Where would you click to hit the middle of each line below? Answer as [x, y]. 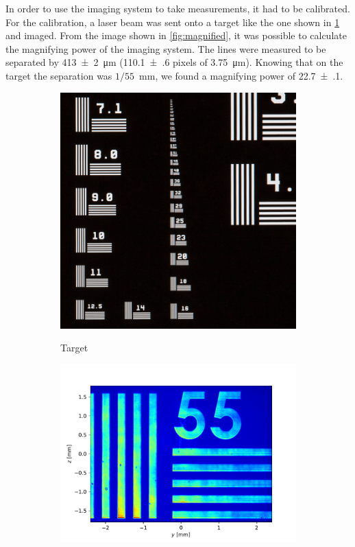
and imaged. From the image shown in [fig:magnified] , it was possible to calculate [176, 35]
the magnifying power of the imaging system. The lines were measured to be [166, 48]
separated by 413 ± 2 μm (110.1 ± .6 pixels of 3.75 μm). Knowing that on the [174, 62]
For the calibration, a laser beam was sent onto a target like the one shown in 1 [173, 22]
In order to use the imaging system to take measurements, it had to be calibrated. [178, 8]
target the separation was [59, 75]
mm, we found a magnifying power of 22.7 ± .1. [241, 75]
